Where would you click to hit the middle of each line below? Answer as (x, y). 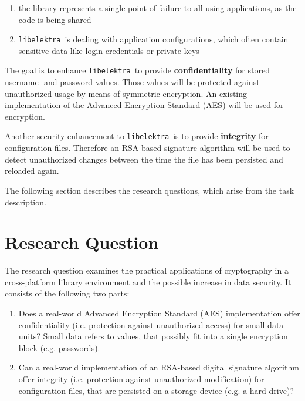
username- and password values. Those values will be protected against (132, 82)
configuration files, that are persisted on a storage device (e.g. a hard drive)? (156, 390)
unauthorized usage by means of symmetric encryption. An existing (126, 93)
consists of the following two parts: (67, 293)
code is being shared (55, 19)
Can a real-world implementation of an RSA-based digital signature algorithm (159, 367)
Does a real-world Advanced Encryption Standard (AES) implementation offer (159, 313)
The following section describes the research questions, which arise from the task (150, 190)
